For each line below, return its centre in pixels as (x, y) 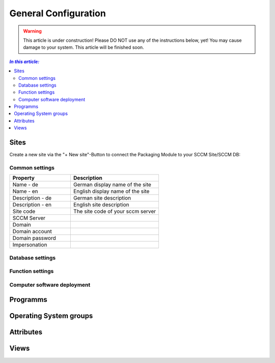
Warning (32, 31)
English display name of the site (111, 191)
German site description (102, 198)
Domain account (32, 232)
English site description (101, 205)
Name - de (25, 185)
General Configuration (58, 13)
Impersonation (30, 245)
